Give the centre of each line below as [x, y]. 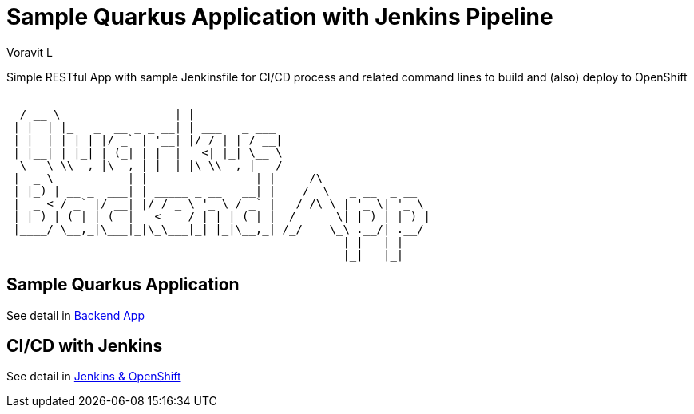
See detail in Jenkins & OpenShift [94, 377]
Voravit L [30, 52]
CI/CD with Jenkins [85, 346]
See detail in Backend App [75, 315]
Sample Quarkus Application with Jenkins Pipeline [280, 17]
